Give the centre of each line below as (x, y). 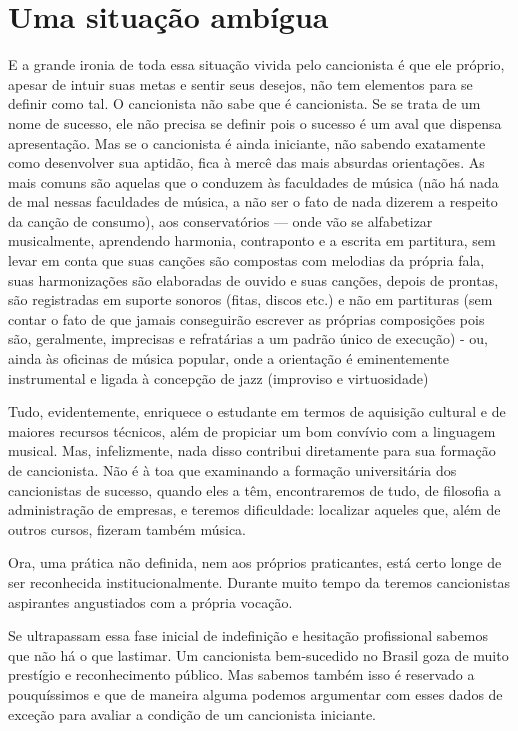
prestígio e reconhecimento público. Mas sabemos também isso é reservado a (241, 674)
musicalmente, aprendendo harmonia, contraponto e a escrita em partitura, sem (252, 240)
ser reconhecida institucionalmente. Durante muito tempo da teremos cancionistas (259, 581)
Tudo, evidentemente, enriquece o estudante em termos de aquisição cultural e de (257, 411)
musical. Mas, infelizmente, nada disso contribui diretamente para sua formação (252, 450)
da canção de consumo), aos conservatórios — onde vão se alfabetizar (220, 220)
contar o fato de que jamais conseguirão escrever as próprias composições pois (246, 318)
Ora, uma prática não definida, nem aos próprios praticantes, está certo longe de (255, 562)
